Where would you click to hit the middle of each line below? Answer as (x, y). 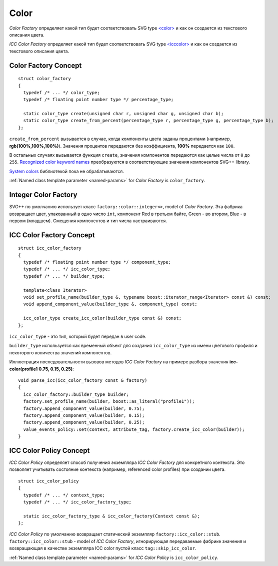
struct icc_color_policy (48, 481)
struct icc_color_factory (50, 248)
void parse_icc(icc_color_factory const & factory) (83, 380)
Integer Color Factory (43, 195)
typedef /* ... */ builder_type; (64, 276)
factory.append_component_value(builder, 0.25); (84, 422)
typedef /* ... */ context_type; (64, 495)
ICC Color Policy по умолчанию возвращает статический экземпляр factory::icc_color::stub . (115, 534)
